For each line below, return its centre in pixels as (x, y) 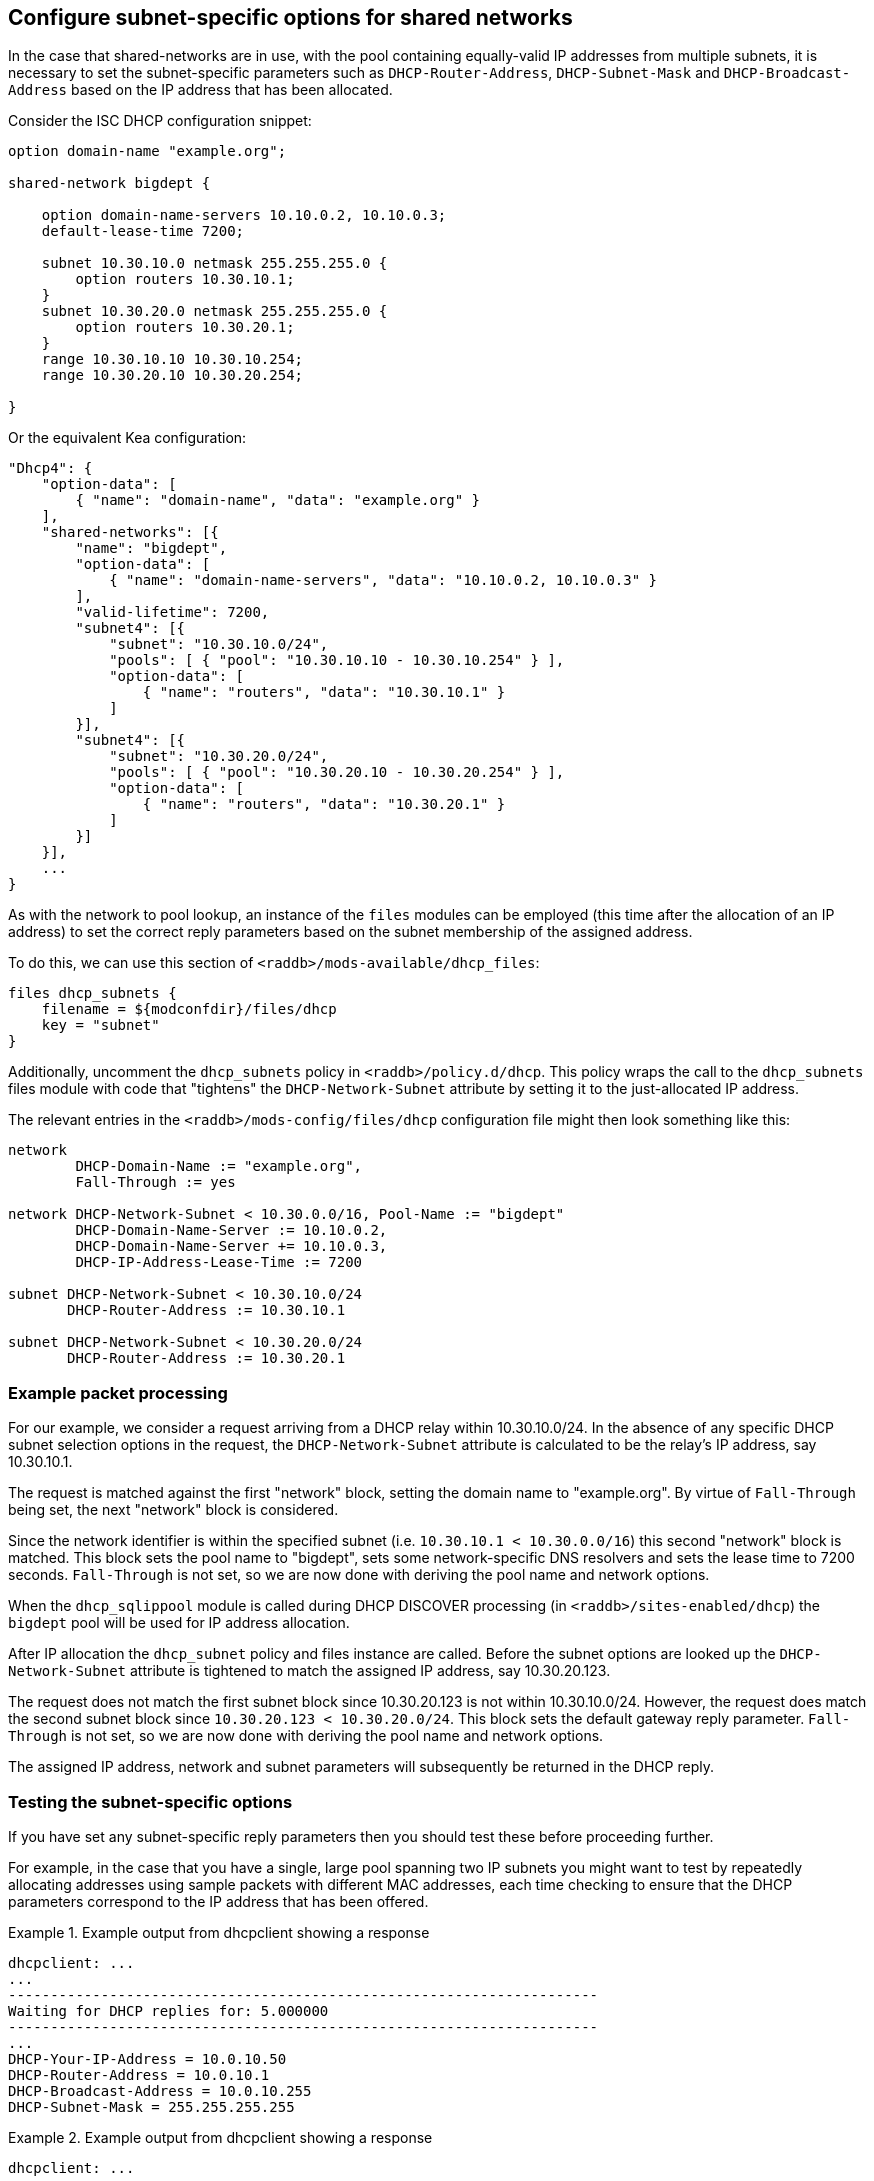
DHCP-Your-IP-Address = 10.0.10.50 (147, 2058)
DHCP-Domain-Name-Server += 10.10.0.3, (231, 1246)
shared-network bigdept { (109, 183)
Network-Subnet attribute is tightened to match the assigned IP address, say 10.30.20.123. (309, 1671)
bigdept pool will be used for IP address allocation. (179, 1623)
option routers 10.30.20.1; (185, 327)
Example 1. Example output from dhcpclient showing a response (219, 1932)
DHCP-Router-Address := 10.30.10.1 (206, 1310)
